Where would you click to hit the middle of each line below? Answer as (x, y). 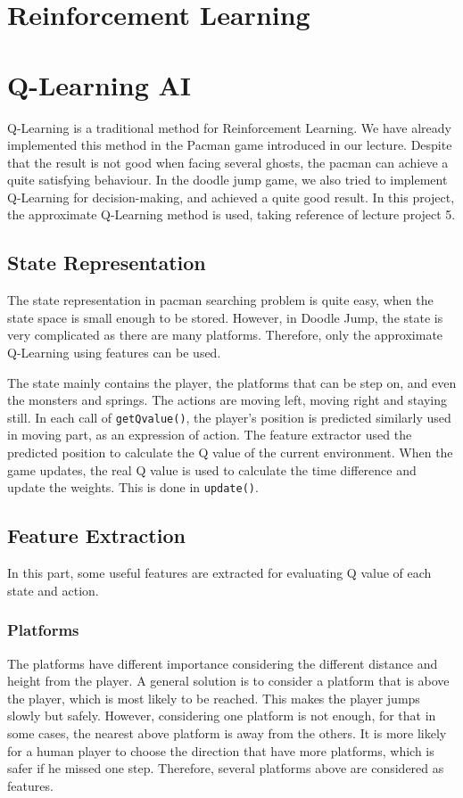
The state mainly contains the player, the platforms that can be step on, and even (232, 382)
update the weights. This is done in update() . (133, 487)
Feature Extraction (96, 535)
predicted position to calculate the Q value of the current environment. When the (230, 452)
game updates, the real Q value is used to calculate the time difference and (212, 469)
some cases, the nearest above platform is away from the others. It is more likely (227, 732)
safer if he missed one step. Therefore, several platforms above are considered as (226, 768)
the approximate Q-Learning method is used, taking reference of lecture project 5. (231, 214)
